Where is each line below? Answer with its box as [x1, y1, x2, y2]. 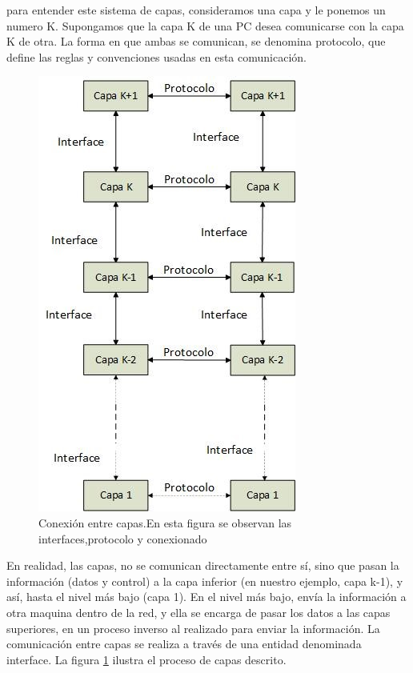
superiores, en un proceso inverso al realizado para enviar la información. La [6, 619, 380, 636]
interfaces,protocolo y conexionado [38, 530, 207, 547]
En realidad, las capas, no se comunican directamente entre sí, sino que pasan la [6, 557, 399, 574]
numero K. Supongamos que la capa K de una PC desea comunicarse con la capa [6, 17, 404, 34]
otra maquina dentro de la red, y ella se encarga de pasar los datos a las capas [6, 603, 391, 620]
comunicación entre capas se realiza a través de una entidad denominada [6, 635, 362, 652]
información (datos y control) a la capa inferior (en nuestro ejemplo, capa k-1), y [6, 572, 403, 589]
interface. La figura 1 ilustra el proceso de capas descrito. [6, 651, 287, 667]
